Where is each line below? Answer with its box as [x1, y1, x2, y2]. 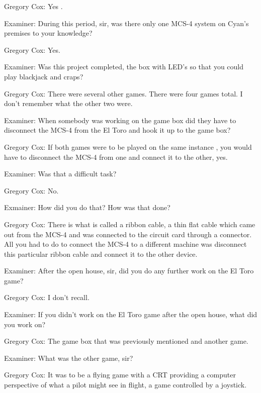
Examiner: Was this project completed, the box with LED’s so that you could [4, 61, 244, 72]
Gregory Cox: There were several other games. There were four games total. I [4, 88, 243, 99]
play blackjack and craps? [4, 71, 83, 81]
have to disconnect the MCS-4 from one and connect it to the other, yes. [4, 151, 228, 162]
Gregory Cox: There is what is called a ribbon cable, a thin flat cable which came [4, 219, 255, 229]
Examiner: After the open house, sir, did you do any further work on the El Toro [4, 265, 254, 276]
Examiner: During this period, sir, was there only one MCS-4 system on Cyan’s [4, 18, 249, 28]
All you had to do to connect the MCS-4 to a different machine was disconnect [4, 239, 247, 249]
